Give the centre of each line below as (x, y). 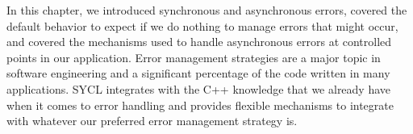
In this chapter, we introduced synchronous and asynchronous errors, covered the (207, 10)
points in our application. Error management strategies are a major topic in (194, 57)
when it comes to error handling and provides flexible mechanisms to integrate (200, 105)
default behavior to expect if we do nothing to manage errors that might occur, (202, 25)
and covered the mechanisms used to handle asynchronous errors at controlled (199, 42)
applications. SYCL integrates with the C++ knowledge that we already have (199, 88)
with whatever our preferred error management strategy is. (152, 121)
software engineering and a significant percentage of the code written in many (198, 73)
